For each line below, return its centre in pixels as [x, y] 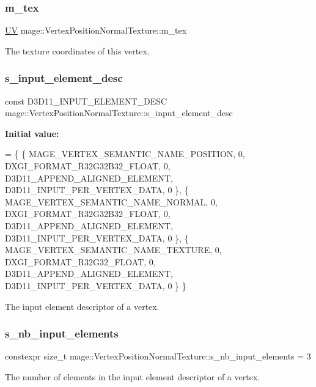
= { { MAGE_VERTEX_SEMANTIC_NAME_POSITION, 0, [125, 154]
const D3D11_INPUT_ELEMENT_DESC [86, 101]
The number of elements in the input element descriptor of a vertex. [133, 376]
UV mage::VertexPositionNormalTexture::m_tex [96, 30]
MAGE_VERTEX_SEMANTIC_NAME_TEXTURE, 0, [113, 250]
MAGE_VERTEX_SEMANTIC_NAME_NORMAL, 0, [111, 201]
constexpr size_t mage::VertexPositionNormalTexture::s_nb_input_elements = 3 [158, 356]
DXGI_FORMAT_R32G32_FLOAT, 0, [80, 261]
